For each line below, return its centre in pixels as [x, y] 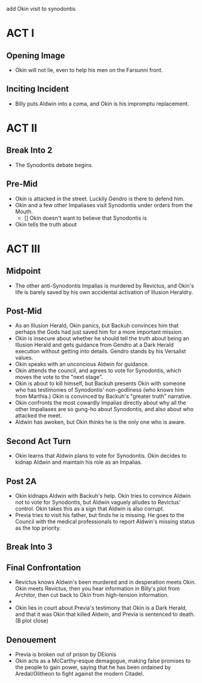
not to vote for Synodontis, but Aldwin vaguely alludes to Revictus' [98, 503]
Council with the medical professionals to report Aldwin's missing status [105, 522]
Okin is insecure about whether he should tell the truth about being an [102, 338]
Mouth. [24, 211]
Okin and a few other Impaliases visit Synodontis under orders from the [104, 205]
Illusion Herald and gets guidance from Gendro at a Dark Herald [94, 345]
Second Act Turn [39, 441]
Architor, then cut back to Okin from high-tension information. [92, 595]
